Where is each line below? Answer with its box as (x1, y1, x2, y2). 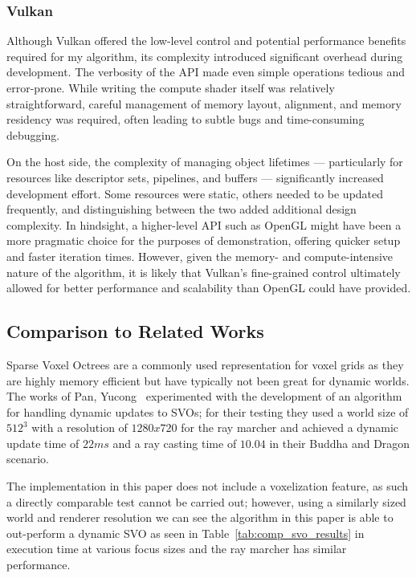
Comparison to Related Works (6, 319, 264, 344)
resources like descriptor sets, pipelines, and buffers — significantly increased (6, 169, 384, 185)
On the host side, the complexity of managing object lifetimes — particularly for (6, 153, 403, 170)
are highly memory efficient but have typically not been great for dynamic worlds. (6, 372, 410, 389)
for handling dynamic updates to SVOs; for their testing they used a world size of (6, 403, 409, 420)
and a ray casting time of (112, 434, 237, 451)
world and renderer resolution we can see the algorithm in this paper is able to (6, 509, 394, 526)
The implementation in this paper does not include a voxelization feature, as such (6, 478, 409, 495)
